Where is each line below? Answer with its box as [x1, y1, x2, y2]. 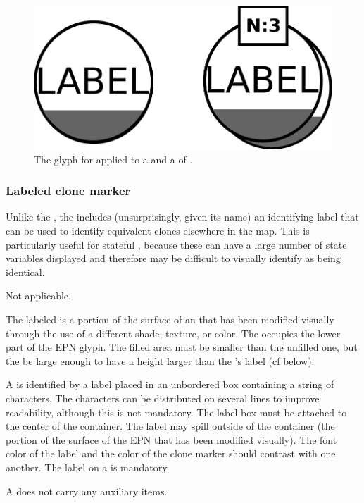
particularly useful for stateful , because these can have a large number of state [6, 237, 347, 252]
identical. [6, 264, 45, 279]
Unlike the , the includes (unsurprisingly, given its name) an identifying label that [6, 209, 359, 224]
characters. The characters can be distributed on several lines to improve [6, 390, 320, 405]
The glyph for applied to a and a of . [34, 151, 193, 166]
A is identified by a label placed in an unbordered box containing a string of [6, 377, 334, 392]
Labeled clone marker [6, 182, 131, 199]
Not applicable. [6, 288, 71, 303]
